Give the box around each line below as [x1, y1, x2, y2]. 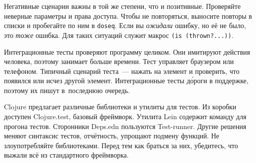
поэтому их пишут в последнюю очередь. [4, 85, 130, 95]
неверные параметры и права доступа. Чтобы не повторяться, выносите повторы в [4, 10, 252, 21]
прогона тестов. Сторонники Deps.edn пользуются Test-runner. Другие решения [4, 121, 247, 131]
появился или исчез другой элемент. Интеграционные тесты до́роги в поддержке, [4, 75, 249, 86]
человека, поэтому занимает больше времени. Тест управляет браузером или [4, 56, 234, 66]
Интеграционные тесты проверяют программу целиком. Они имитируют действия [4, 46, 250, 57]
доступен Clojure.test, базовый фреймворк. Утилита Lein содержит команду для [4, 111, 247, 122]
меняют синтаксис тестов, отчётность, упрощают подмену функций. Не [4, 130, 219, 141]
